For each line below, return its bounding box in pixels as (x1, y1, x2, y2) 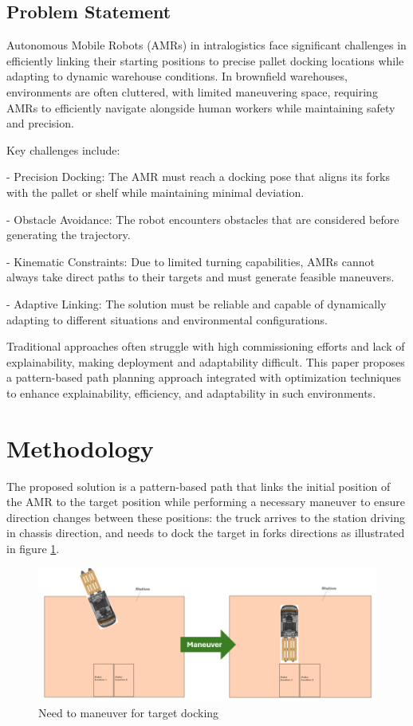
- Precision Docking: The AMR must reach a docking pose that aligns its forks (6, 168, 391, 185)
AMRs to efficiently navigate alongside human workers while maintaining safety (6, 99, 395, 116)
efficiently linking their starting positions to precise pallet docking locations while (6, 52, 404, 69)
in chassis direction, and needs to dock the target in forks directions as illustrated (6, 524, 405, 541)
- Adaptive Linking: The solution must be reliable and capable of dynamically (6, 295, 387, 312)
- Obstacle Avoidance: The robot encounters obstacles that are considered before (6, 210, 399, 227)
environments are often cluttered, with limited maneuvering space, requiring (6, 83, 378, 100)
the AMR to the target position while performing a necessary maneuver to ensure (6, 493, 406, 510)
